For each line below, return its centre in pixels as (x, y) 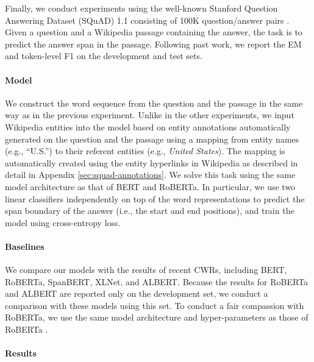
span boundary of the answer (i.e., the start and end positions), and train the (150, 211)
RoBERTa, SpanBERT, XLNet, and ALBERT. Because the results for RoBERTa (157, 281)
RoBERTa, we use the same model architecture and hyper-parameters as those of (157, 317)
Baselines (25, 246)
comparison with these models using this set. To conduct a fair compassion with (155, 305)
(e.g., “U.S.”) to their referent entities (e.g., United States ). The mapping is (145, 151)
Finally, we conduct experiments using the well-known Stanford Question (141, 8)
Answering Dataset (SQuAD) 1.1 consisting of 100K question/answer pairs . (147, 20)
